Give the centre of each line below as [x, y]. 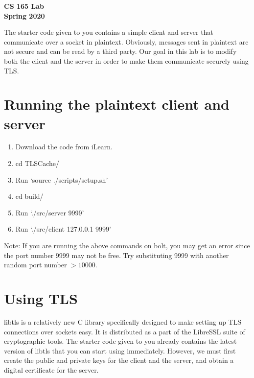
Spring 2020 [24, 15]
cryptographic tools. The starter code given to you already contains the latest [120, 341]
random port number [35, 265]
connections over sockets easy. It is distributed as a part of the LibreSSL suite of [125, 331]
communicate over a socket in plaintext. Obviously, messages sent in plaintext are [126, 41]
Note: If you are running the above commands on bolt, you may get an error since [127, 246]
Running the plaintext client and [117, 104]
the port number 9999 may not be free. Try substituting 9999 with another [116, 255]
